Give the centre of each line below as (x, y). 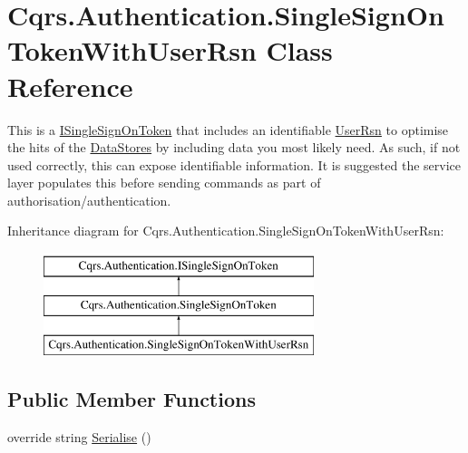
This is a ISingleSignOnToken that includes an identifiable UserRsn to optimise (228, 129)
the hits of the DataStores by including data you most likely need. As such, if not (234, 147)
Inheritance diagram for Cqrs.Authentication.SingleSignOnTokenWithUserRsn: (226, 231)
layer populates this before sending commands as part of (164, 183)
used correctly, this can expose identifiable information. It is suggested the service (234, 164)
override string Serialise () (79, 437)
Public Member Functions (132, 399)
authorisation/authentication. (89, 200)
